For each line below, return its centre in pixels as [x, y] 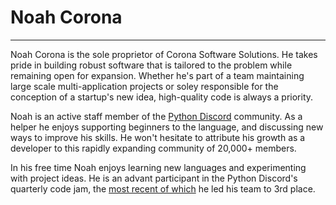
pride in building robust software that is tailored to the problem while [151, 65]
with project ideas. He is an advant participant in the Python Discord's [154, 178]
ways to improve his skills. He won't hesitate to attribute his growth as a [158, 137]
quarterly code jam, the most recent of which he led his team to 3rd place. [163, 188]
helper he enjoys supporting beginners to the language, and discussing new [167, 127]
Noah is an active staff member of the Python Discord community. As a [156, 116]
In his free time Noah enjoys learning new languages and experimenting [158, 167]
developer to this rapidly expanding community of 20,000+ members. [153, 148]
